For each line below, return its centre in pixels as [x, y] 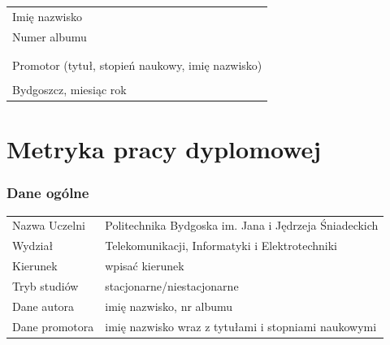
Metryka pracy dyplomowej [164, 149]
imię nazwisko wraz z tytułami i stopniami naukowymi [241, 326]
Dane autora [43, 306]
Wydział [33, 246]
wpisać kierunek [145, 266]
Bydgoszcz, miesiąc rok [69, 90]
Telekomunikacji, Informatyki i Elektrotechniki [221, 246]
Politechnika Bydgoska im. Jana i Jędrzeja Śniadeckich [242, 225]
